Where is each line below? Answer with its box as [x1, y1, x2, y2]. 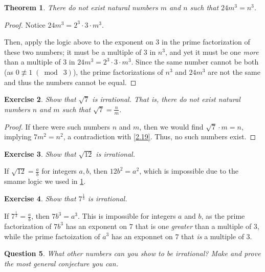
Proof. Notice [4, 19, 46, 30]
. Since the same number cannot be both [131, 56, 259, 67]
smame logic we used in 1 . [4, 176, 86, 186]
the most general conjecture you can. [4, 258, 118, 268]
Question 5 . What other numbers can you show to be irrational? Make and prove [4, 248, 261, 259]
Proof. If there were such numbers [4, 121, 111, 132]
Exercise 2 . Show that [4, 94, 76, 104]
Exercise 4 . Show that [4, 193, 76, 204]
